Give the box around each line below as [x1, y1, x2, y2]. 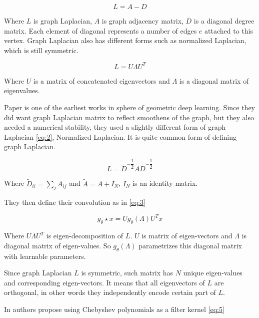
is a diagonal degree [193, 16, 254, 26]
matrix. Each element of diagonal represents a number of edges [4, 25, 197, 36]
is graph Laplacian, [33, 16, 92, 26]
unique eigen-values [183, 267, 242, 278]
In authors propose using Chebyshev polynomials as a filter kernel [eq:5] [4, 304, 224, 314]
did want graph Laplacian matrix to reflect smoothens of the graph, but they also [4, 112, 254, 122]
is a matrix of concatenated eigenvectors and [33, 75, 170, 86]
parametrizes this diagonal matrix [138, 240, 242, 250]
